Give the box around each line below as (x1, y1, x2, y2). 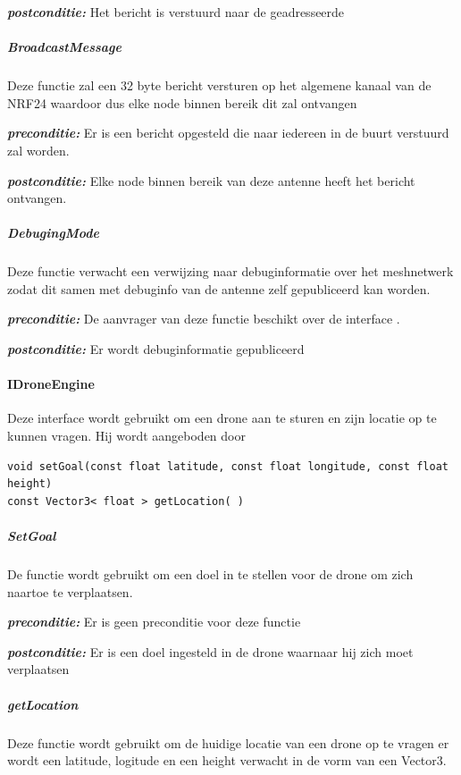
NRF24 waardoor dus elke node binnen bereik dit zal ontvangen (7, 93, 357, 112)
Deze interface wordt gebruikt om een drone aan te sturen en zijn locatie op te (7, 409, 437, 427)
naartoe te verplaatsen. (7, 582, 133, 601)
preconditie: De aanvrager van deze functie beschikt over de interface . (7, 309, 400, 328)
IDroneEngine (7, 375, 95, 393)
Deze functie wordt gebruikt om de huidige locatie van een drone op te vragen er (7, 733, 449, 752)
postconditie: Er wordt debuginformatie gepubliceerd (7, 340, 305, 358)
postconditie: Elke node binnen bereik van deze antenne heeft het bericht (7, 171, 415, 190)
